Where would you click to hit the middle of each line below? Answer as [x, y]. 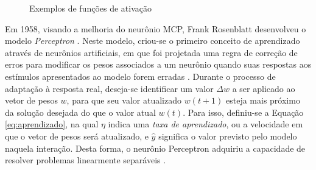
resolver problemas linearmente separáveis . [86, 160]
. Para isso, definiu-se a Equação [243, 112]
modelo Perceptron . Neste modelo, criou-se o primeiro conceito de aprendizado [153, 41]
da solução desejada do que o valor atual [80, 112]
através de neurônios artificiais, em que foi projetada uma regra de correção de [151, 52]
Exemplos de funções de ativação [90, 8]
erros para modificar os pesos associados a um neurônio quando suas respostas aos [158, 64]
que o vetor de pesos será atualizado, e [77, 136]
